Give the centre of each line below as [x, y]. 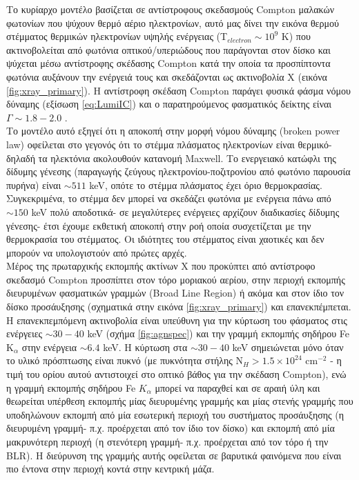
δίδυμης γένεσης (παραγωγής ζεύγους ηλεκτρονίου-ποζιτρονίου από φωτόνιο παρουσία [178, 171]
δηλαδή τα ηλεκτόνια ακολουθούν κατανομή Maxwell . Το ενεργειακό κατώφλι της [171, 158]
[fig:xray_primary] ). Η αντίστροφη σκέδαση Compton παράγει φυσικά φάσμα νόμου [178, 90]
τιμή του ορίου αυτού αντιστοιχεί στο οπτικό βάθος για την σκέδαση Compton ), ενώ [176, 374]
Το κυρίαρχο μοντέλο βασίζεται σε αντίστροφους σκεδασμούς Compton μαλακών [171, 9]
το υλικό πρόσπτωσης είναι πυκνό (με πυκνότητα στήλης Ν [125, 360]
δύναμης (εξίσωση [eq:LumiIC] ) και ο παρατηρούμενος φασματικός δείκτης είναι [169, 104]
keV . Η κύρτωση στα [145, 347]
